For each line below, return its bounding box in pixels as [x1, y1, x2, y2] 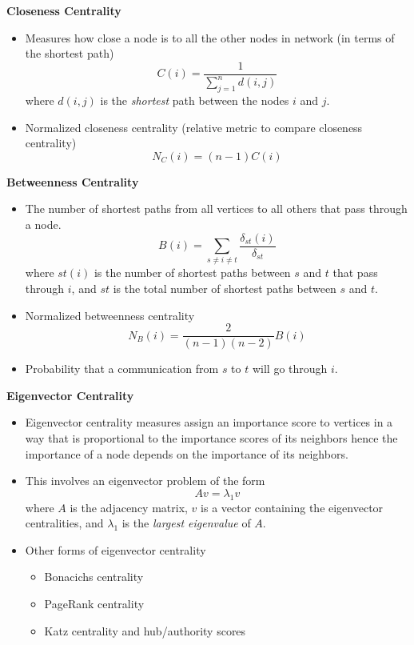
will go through [252, 360, 328, 377]
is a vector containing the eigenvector [201, 499, 384, 515]
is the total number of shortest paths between [113, 279, 336, 296]
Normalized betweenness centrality [25, 306, 195, 323]
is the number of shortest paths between [94, 264, 291, 281]
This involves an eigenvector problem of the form [25, 472, 265, 489]
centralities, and [25, 515, 104, 531]
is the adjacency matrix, [70, 499, 188, 515]
